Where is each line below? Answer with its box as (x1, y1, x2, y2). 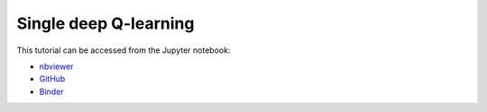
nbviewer (39, 61, 74, 72)
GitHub (39, 73, 66, 84)
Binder (39, 86, 64, 97)
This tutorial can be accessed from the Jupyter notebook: (16, 45, 231, 56)
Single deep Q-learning (16, 13, 195, 33)
